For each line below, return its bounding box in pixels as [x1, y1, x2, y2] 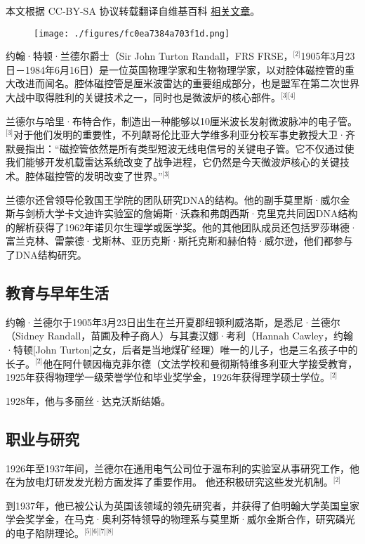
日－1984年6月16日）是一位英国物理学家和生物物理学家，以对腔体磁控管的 [6, 62, 345, 77]
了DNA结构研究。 [6, 247, 87, 261]
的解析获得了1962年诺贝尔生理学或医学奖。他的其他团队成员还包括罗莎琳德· [6, 219, 357, 234]
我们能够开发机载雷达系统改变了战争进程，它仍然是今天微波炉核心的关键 [6, 155, 340, 169]
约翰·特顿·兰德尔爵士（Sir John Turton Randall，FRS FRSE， [6, 48, 293, 63]
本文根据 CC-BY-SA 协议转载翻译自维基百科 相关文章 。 [6, 4, 260, 18]
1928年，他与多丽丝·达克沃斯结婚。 [6, 393, 171, 408]
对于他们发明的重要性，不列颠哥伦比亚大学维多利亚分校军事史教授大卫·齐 [13, 127, 356, 142]
